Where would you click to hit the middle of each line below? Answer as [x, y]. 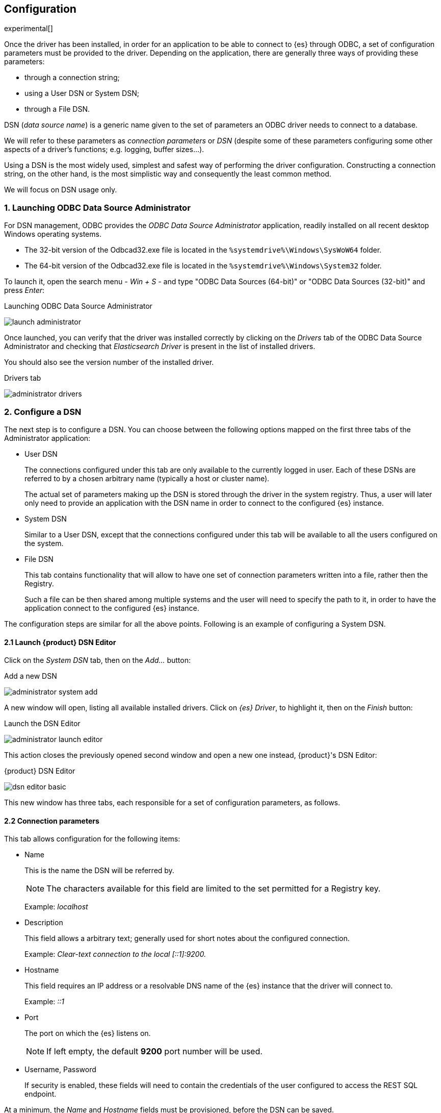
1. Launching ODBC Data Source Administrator [97, 207]
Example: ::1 [45, 1002]
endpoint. [41, 1094]
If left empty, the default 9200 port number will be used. [154, 1052]
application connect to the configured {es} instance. [112, 608]
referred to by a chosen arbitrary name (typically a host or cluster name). [147, 478]
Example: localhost [56, 907]
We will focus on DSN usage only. [61, 190]
